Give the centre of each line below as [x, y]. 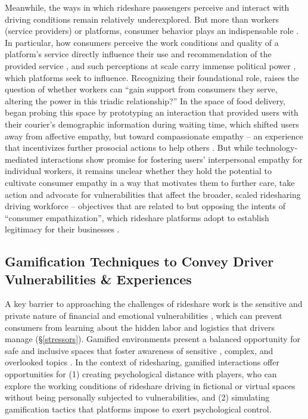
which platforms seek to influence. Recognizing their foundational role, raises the [152, 77]
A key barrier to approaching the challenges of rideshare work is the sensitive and [154, 304]
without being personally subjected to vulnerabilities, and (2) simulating [137, 397]
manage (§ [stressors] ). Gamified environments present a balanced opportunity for [153, 339]
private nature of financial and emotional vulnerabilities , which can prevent [144, 316]
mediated [21, 159]
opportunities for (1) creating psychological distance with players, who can [141, 374]
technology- [277, 148]
